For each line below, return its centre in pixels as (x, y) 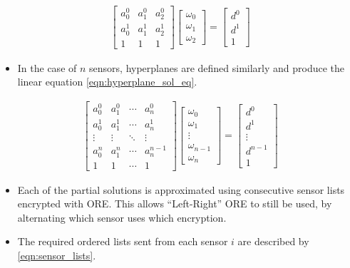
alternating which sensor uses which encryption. (122, 217)
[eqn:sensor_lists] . (57, 256)
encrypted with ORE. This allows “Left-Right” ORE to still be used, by (175, 203)
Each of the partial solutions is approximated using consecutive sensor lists (181, 189)
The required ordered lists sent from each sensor (123, 241)
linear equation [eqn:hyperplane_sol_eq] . (107, 82)
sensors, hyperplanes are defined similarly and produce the (217, 67)
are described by (273, 241)
